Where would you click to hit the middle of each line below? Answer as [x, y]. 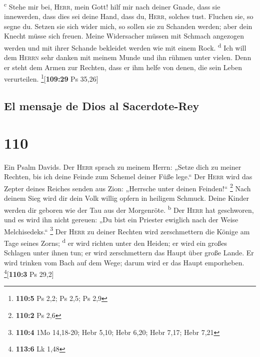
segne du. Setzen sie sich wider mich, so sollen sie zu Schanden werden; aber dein [128, 26]
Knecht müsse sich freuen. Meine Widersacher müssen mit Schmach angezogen [124, 36]
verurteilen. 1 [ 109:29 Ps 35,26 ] [51, 78]
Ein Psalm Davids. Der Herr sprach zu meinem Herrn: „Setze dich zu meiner [123, 166]
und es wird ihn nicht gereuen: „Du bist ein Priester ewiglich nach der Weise [121, 219]
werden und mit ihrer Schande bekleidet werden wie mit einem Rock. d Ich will [125, 47]
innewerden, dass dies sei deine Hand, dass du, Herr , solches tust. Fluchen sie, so [129, 16]
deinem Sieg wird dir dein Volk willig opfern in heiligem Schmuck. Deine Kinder [126, 198]
